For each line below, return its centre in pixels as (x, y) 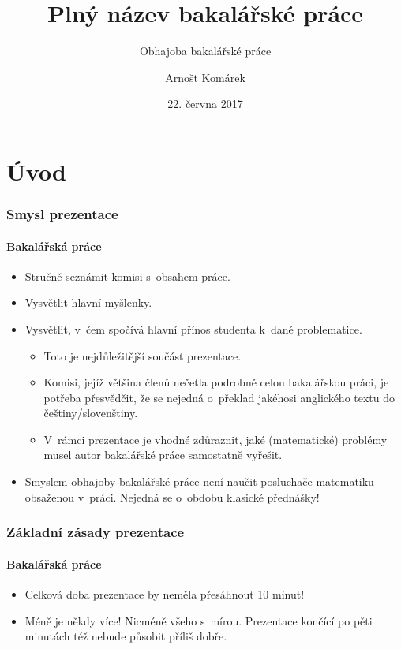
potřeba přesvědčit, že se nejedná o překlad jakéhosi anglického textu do (219, 397)
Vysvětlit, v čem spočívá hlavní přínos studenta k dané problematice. (193, 328)
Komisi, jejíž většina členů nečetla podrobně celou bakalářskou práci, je (216, 382)
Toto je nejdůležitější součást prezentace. (142, 355)
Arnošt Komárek (205, 77)
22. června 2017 (205, 104)
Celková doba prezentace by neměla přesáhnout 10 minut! (165, 593)
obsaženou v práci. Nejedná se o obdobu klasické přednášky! (172, 496)
